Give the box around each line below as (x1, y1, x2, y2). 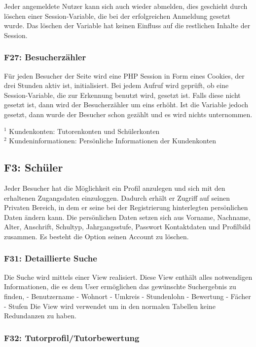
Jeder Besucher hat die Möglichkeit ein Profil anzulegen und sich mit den (4, 182, 225, 193)
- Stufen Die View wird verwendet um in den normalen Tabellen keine (4, 301, 216, 311)
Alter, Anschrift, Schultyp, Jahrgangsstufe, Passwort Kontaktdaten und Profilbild (4, 221, 251, 232)
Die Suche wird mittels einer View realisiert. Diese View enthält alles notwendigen (4, 271, 253, 282)
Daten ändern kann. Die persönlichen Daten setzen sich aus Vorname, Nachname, (4, 212, 251, 222)
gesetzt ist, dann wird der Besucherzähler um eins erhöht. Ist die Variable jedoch (4, 99, 249, 110)
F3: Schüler (4, 160, 63, 175)
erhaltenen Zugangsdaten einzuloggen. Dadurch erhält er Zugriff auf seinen (4, 192, 230, 203)
